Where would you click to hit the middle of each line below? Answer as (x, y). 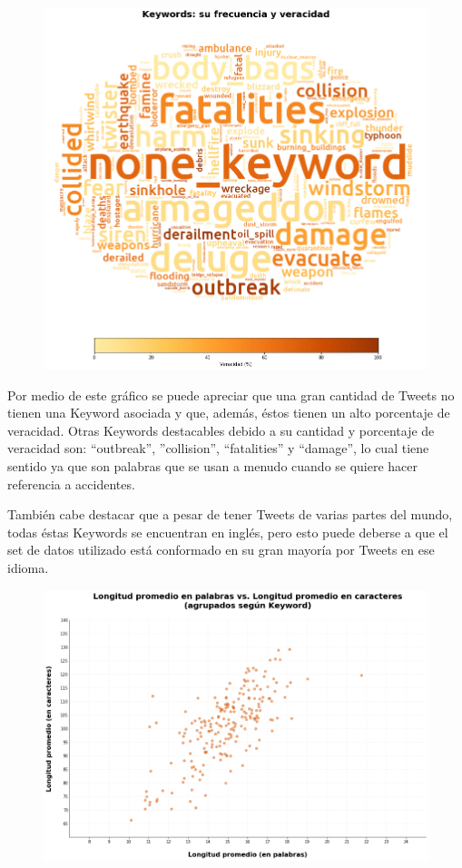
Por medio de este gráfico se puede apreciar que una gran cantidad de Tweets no (231, 395)
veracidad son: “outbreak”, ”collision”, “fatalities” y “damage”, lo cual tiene (218, 448)
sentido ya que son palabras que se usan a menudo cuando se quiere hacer (213, 466)
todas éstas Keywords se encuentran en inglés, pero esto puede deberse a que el (228, 532)
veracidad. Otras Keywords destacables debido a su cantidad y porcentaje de (221, 430)
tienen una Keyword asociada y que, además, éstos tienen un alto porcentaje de (229, 413)
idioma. (28, 568)
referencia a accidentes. (71, 483)
